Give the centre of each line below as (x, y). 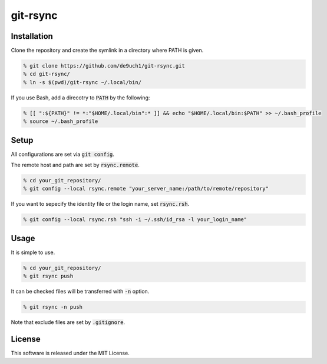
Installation (32, 36)
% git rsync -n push (53, 307)
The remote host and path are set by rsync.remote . (75, 165)
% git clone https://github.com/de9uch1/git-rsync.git (104, 66)
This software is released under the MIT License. (70, 353)
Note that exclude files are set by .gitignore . (68, 322)
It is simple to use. (33, 252)
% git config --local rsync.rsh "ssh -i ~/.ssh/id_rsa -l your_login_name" (135, 220)
